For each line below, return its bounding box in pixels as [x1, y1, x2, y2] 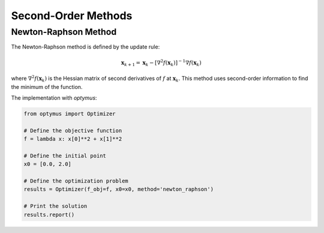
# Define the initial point [23, 152, 106, 159]
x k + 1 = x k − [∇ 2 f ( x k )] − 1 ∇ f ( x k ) [121, 58, 202, 67]
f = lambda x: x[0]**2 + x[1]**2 [23, 136, 122, 142]
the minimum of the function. [11, 83, 83, 90]
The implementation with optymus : [11, 94, 97, 101]
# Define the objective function [23, 127, 122, 134]
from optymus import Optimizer [23, 110, 116, 117]
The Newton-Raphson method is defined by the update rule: [11, 43, 160, 50]
